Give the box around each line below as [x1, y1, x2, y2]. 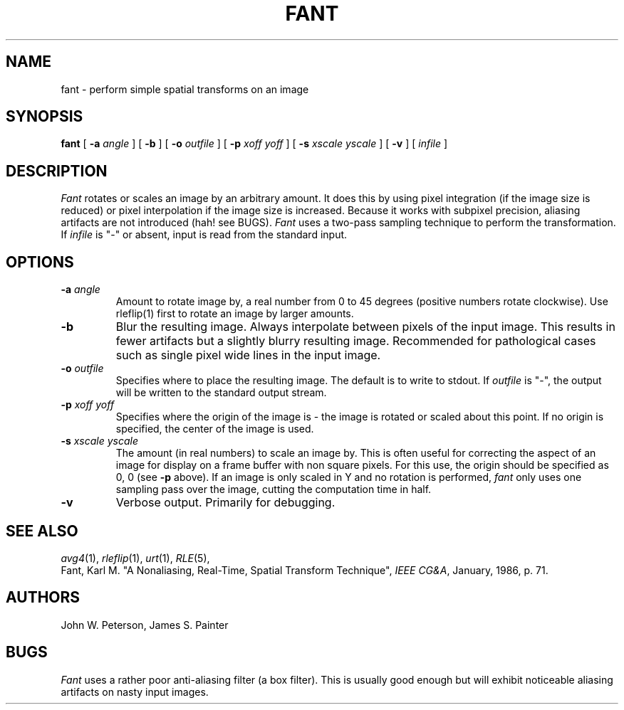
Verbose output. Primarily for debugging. [115, 495, 336, 510]
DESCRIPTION [6, 161, 108, 180]
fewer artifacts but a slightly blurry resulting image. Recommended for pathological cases [115, 334, 596, 349]
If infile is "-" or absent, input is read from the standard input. [61, 228, 348, 241]
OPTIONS [6, 253, 74, 271]
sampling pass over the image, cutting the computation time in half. [115, 483, 432, 496]
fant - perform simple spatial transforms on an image [61, 83, 309, 95]
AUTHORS [6, 588, 80, 607]
